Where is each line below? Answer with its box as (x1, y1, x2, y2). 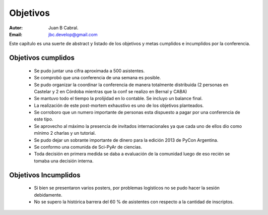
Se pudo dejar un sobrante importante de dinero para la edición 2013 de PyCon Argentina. (34, 137, 218, 143)
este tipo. (34, 116, 54, 122)
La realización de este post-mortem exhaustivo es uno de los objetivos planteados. (34, 102, 204, 108)
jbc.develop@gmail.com (48, 31, 98, 37)
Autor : (9, 25, 23, 31)
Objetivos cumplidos (9, 54, 74, 62)
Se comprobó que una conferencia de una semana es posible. (34, 75, 161, 81)
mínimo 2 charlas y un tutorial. (34, 130, 96, 136)
